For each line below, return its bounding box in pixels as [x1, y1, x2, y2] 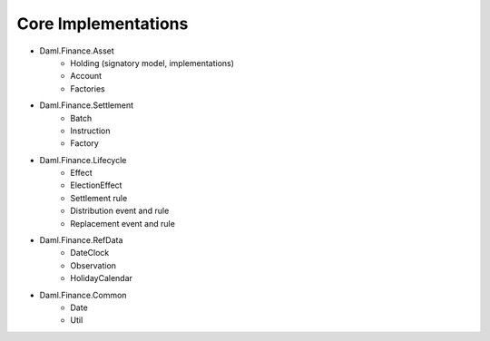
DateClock [70, 248, 110, 258]
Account [70, 71, 103, 82]
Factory [70, 138, 99, 149]
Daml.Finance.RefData [39, 235, 123, 246]
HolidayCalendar [70, 273, 133, 284]
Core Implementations [16, 14, 189, 34]
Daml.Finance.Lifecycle [39, 154, 127, 165]
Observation [70, 259, 117, 271]
